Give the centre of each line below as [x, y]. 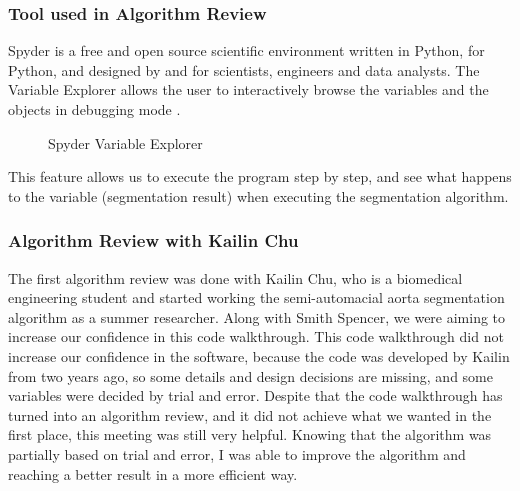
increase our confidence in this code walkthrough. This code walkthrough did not [256, 336]
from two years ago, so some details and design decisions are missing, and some [250, 375]
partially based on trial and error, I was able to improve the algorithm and [237, 453]
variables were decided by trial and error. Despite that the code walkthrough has [255, 395]
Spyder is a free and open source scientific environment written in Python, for [246, 50]
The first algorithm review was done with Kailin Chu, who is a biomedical [235, 277]
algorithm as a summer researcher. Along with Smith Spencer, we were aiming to [257, 316]
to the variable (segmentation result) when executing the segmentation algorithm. [258, 195]
